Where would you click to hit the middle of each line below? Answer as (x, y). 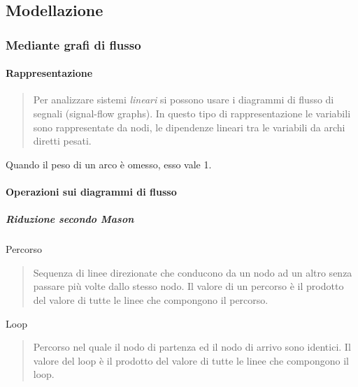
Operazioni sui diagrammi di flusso (91, 191)
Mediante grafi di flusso (73, 44)
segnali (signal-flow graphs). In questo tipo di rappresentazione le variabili (192, 114)
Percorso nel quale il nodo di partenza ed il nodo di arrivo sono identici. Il (192, 347)
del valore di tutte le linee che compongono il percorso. (151, 299)
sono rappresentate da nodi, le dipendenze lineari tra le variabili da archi (189, 127)
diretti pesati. (62, 141)
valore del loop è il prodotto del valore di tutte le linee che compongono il (191, 360)
